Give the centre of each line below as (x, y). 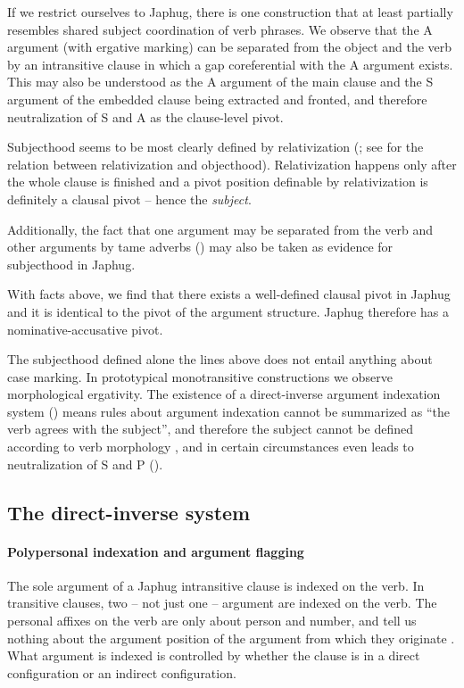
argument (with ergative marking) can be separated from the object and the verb (230, 47)
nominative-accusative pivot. (85, 329)
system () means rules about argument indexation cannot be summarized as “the (228, 411)
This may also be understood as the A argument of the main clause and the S (220, 82)
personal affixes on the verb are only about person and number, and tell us (212, 621)
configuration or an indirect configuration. (122, 672)
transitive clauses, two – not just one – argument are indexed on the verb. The (222, 603)
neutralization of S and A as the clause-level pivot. (145, 116)
